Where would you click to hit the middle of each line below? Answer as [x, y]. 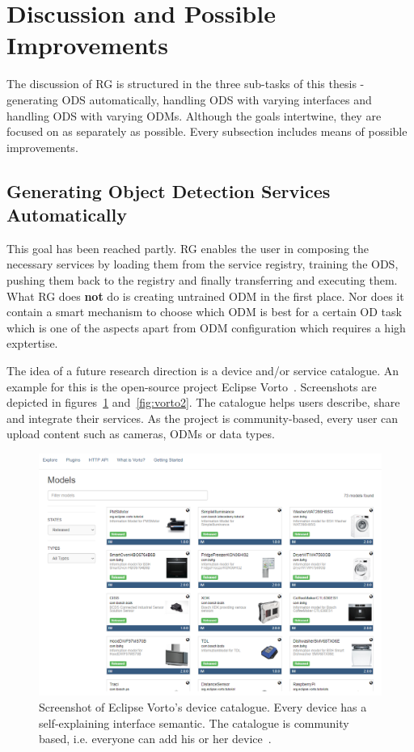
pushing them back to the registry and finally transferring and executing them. [202, 280]
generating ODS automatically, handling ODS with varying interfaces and [189, 99]
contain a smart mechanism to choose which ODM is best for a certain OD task [204, 312]
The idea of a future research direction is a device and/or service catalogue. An [203, 371]
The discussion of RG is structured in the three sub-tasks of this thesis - [186, 84]
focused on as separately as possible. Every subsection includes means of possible [207, 131]
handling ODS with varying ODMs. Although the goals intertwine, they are [194, 115]
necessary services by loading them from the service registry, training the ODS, [203, 264]
